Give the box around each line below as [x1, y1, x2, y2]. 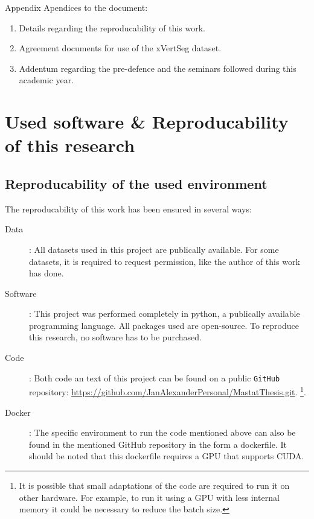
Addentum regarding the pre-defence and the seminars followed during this [19, 62, 296, 74]
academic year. [19, 74, 74, 86]
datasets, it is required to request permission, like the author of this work [29, 255, 300, 267]
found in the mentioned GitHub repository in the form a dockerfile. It [29, 438, 287, 450]
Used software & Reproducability [5, 109, 289, 134]
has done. [29, 267, 64, 279]
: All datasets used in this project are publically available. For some [29, 243, 279, 255]
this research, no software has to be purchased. [29, 331, 202, 343]
